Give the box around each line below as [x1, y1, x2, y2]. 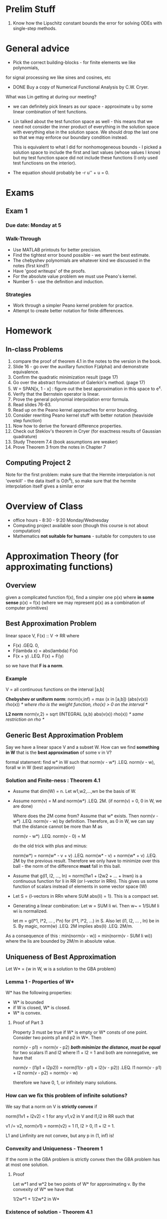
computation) [12, 528, 41, 534]
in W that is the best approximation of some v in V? [5, 749, 112, 755]
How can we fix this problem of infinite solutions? [5, 1092, 128, 1099]
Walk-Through [5, 235, 41, 242]
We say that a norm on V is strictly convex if [5, 1103, 97, 1110]
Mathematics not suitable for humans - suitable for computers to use [12, 533, 156, 539]
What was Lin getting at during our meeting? [5, 93, 96, 99]
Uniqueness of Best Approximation [5, 953, 116, 961]
